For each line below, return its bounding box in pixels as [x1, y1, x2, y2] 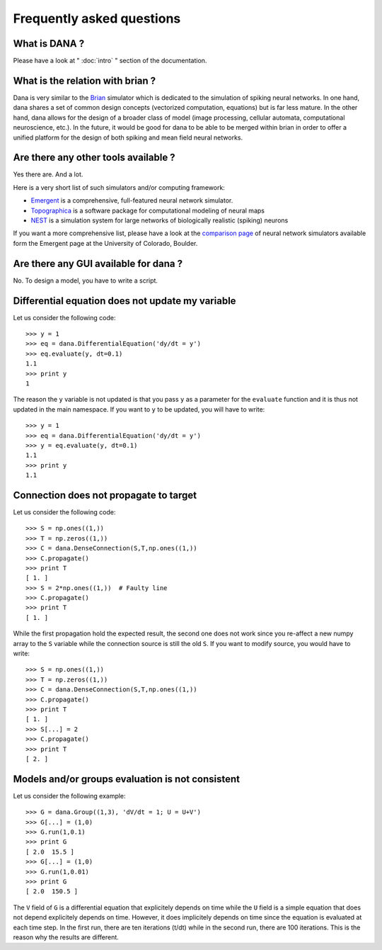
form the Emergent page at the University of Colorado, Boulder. [13, 239, 198, 247]
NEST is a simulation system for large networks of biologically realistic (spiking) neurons [30, 216, 289, 225]
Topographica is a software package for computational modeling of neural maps [30, 206, 265, 215]
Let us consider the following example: [13, 791, 127, 800]
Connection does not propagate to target [13, 489, 197, 501]
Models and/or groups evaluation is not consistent [13, 773, 241, 785]
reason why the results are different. [13, 932, 120, 941]
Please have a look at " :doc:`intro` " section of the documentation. [13, 57, 207, 65]
